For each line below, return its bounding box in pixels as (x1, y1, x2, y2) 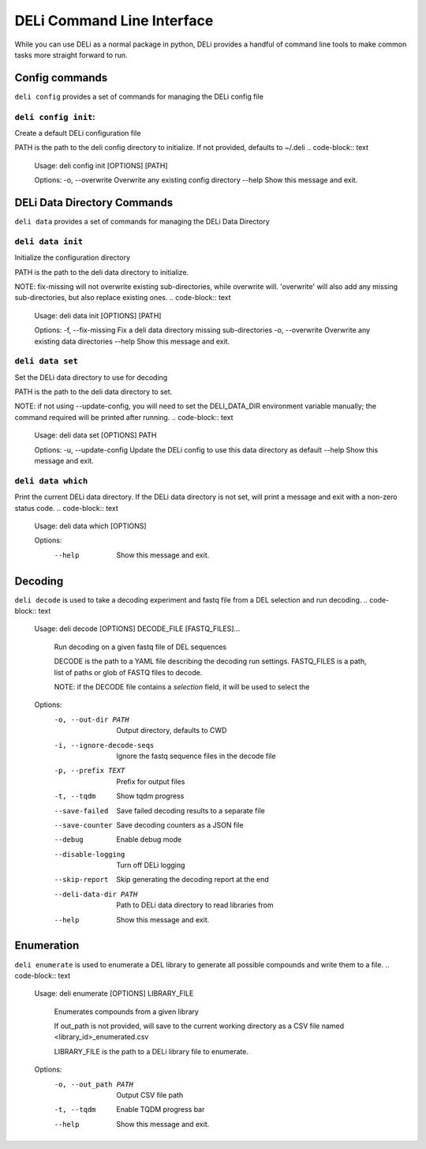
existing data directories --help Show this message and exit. (34, 336, 230, 346)
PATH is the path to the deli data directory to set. (14, 387, 173, 396)
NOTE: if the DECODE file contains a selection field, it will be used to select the (54, 682, 310, 691)
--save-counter (54, 820, 114, 829)
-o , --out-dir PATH (54, 715, 129, 724)
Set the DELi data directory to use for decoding (14, 372, 168, 382)
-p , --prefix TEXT (54, 766, 125, 775)
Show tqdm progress (116, 791, 185, 801)
